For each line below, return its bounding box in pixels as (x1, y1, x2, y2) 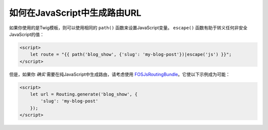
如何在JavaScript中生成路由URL (9, 7, 141, 18)
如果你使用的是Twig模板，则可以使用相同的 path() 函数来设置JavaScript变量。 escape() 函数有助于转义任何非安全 (9, 25, 248, 31)
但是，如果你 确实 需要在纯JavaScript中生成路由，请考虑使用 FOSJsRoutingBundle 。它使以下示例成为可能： (9, 71, 230, 77)
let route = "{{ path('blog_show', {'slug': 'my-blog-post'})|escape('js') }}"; (30, 52, 232, 57)
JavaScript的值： (9, 31, 45, 37)
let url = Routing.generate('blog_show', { (30, 91, 137, 97)
